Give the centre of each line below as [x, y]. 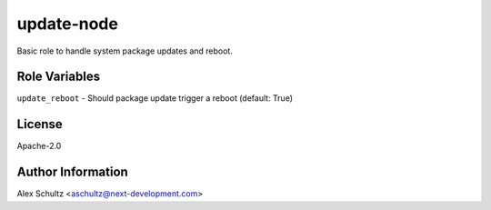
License [40, 124]
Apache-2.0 [39, 146]
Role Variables [58, 77]
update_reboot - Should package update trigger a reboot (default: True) [155, 98]
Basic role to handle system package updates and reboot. [125, 51]
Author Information [73, 172]
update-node [67, 24]
